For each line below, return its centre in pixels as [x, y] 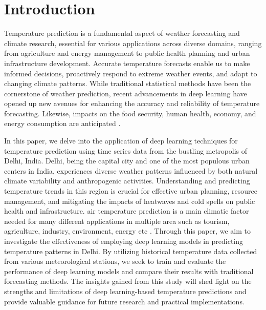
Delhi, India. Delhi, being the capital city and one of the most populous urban [127, 161]
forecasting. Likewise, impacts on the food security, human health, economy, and [130, 113]
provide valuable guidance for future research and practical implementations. [124, 301]
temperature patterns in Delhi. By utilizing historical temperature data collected [131, 251]
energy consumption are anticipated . [62, 123]
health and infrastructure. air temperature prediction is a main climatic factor [127, 211]
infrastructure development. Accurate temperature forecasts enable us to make [127, 63]
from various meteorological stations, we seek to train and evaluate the [115, 261]
